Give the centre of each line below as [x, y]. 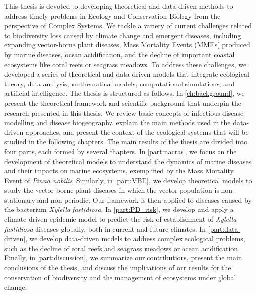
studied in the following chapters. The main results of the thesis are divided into [126, 142]
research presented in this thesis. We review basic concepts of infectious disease [124, 112]
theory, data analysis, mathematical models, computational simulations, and [120, 83]
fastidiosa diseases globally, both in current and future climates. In [105, 229]
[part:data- [224, 229]
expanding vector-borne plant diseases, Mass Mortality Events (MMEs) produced [127, 45]
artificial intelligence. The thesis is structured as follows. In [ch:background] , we [125, 93]
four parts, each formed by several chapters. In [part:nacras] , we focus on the [121, 151]
